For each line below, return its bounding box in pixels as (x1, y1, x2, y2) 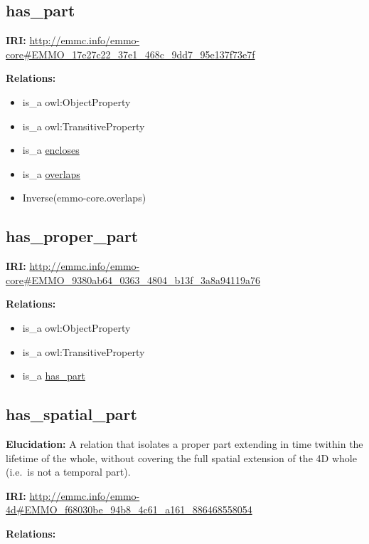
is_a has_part (22, 368, 85, 383)
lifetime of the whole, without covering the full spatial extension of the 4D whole (6, 450, 357, 465)
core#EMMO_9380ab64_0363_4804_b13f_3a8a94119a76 (6, 272, 261, 287)
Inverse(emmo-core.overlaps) (22, 190, 146, 205)
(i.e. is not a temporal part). (6, 464, 131, 479)
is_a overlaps (22, 166, 80, 181)
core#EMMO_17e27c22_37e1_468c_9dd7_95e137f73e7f (6, 46, 255, 61)
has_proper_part (6, 225, 139, 247)
